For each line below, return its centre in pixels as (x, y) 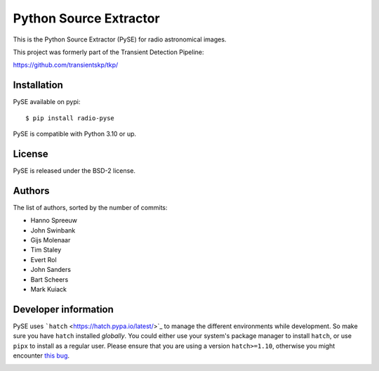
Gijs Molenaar (51, 240)
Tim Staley (46, 250)
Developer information (63, 309)
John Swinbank (53, 230)
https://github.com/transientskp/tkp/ (66, 65)
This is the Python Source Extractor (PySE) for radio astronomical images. (120, 39)
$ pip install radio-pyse (70, 118)
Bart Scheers (49, 279)
